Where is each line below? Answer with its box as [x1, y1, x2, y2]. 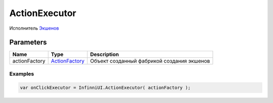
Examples [9, 70, 34, 77]
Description [90, 51, 119, 58]
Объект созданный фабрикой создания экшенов [90, 58, 210, 65]
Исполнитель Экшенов [9, 25, 59, 31]
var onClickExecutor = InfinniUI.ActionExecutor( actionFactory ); [20, 84, 191, 90]
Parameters [9, 38, 47, 47]
